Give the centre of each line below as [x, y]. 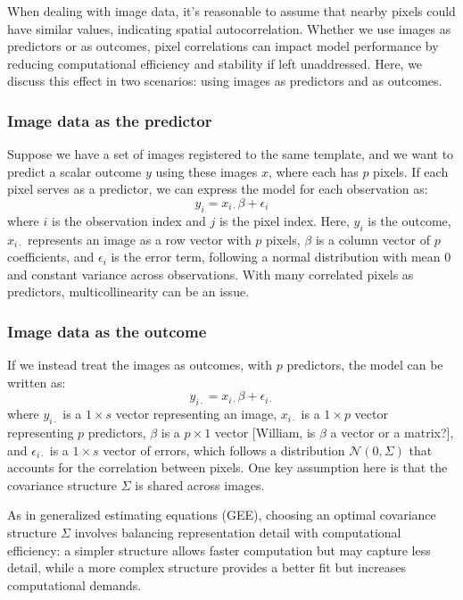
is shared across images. [200, 484]
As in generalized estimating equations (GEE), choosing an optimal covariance [222, 515]
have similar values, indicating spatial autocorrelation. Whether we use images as [229, 28]
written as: [37, 382]
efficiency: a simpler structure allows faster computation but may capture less [219, 550]
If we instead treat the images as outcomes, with [140, 365]
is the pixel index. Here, [284, 220]
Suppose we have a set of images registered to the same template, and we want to [231, 154]
